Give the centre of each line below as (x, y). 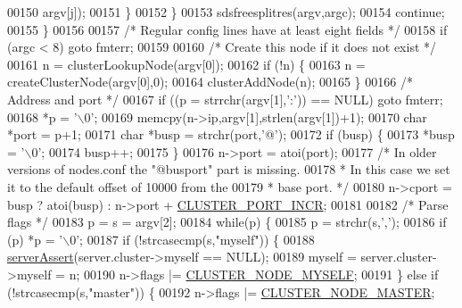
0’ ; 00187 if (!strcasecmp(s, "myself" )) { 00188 (192, 239)
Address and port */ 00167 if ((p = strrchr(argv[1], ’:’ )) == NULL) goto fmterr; (225, 99)
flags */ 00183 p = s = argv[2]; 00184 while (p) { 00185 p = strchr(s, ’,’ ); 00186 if (227, 222)
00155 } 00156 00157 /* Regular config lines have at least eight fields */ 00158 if (227, 29)
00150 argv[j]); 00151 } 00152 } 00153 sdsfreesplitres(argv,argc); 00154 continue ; (226, 12)
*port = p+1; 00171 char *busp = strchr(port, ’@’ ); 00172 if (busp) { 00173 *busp (231, 134)
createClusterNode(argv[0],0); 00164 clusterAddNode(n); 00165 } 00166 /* (210, 82)
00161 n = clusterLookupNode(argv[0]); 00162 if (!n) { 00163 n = (186, 64)
